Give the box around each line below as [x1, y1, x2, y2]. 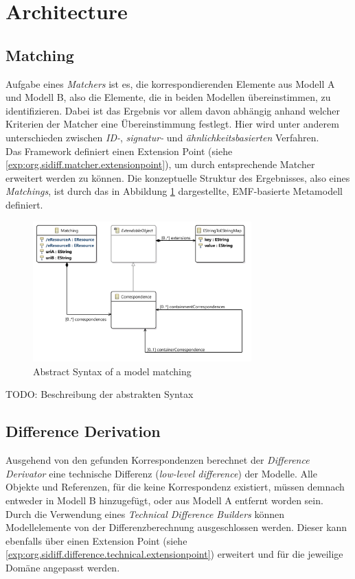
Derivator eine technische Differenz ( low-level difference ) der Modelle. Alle [5, 466, 317, 480]
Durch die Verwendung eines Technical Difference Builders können [5, 506, 285, 521]
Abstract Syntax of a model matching [33, 364, 192, 378]
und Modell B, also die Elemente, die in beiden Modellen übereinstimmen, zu [5, 90, 331, 104]
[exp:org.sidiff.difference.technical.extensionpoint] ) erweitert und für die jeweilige [5, 547, 343, 561]
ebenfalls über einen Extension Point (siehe [5, 533, 187, 547]
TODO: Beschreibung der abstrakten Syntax [5, 387, 194, 401]
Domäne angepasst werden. [5, 560, 120, 574]
